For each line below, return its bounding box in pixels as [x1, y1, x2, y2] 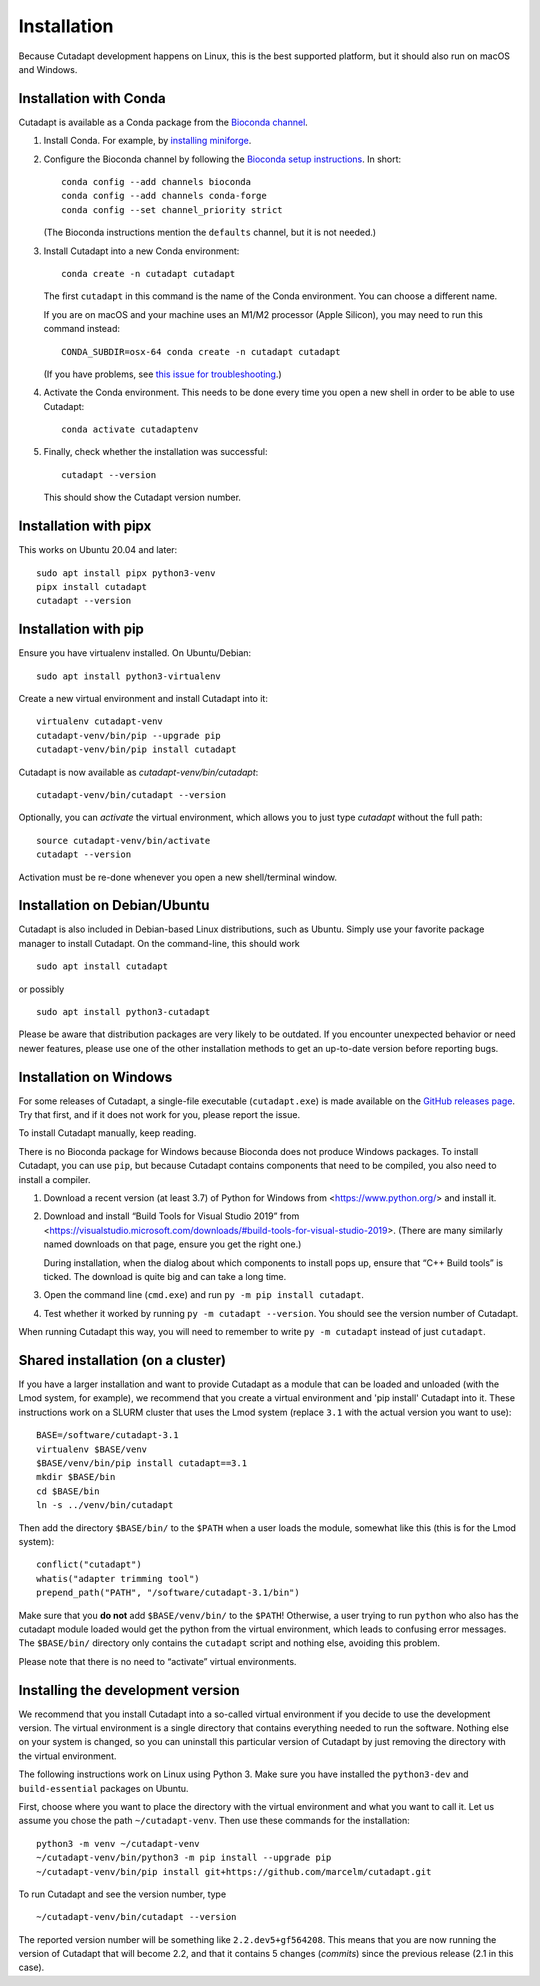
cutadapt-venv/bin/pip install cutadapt [36, 744, 237, 755]
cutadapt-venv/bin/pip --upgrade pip [36, 730, 222, 741]
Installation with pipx [18, 518, 152, 535]
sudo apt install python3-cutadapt [36, 1006, 211, 1018]
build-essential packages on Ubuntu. [18, 1782, 189, 1794]
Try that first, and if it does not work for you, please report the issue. [18, 1109, 300, 1121]
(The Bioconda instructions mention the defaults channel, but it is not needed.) [43, 226, 377, 239]
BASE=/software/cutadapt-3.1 [36, 1430, 179, 1441]
